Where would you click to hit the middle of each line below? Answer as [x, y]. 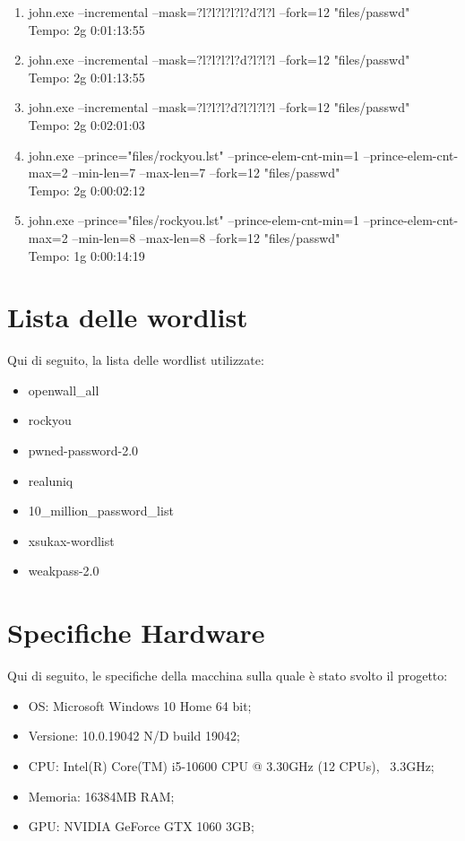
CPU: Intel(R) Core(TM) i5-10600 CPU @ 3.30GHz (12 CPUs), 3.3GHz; [231, 765]
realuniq [51, 480]
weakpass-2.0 [64, 571]
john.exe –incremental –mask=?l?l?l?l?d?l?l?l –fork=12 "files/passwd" [219, 60]
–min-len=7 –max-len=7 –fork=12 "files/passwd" [206, 173]
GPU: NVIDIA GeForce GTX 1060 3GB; [141, 826]
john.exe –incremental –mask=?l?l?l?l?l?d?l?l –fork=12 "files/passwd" [219, 12]
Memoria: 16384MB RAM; [101, 796]
